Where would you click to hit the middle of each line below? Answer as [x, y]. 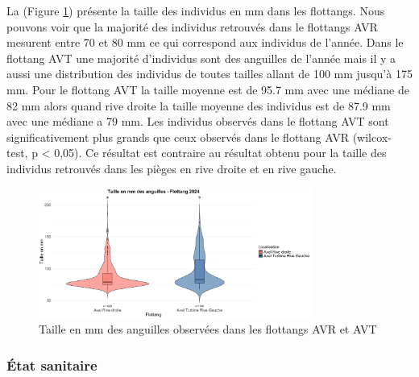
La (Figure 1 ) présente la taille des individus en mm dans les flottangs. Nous [196, 10]
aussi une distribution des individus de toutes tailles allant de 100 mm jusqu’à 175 [209, 74]
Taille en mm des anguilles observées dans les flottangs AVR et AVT [208, 329]
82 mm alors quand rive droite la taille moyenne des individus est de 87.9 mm [199, 105]
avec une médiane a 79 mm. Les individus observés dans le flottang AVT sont [198, 121]
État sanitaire [52, 365]
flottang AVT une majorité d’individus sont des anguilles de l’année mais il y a [201, 58]
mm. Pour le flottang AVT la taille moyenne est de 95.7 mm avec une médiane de [208, 89]
